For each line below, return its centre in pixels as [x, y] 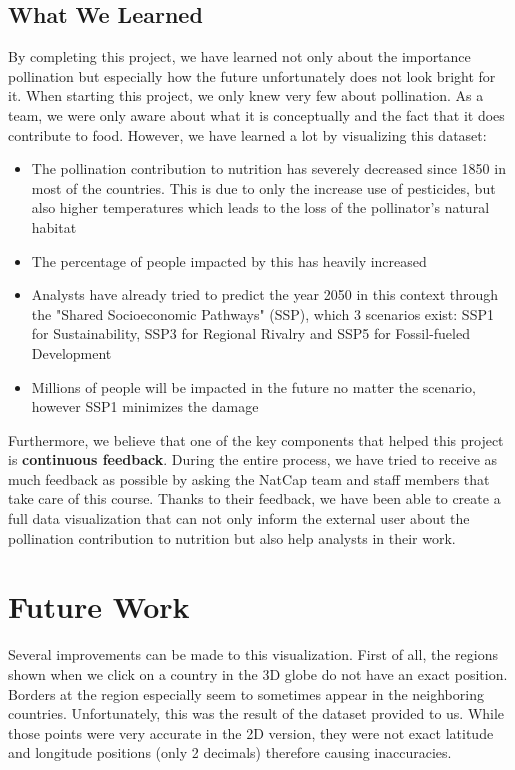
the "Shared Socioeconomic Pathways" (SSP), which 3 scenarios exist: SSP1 [262, 313]
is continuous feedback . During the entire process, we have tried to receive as [253, 459]
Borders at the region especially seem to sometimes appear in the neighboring [246, 693]
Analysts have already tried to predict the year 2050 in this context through [265, 294]
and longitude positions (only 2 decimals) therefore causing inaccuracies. [230, 752]
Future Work [99, 606]
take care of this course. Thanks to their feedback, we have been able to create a [254, 498]
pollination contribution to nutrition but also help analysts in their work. [232, 537]
